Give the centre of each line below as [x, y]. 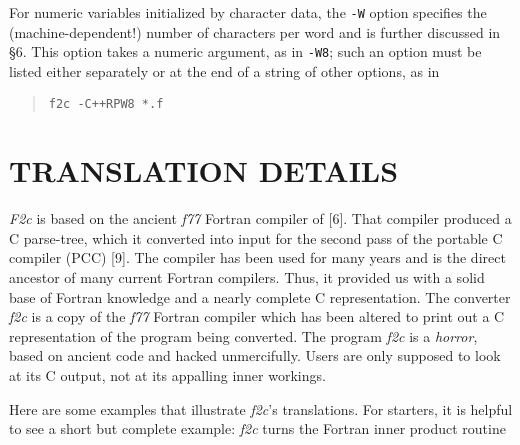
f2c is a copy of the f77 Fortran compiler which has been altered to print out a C [257, 316]
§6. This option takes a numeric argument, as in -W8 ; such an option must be [245, 51]
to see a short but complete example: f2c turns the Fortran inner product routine [257, 428]
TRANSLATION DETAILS [204, 170]
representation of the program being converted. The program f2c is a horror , [243, 335]
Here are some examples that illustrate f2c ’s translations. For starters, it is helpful [261, 408]
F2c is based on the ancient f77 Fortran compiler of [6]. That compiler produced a [260, 218]
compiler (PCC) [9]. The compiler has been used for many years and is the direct [257, 257]
